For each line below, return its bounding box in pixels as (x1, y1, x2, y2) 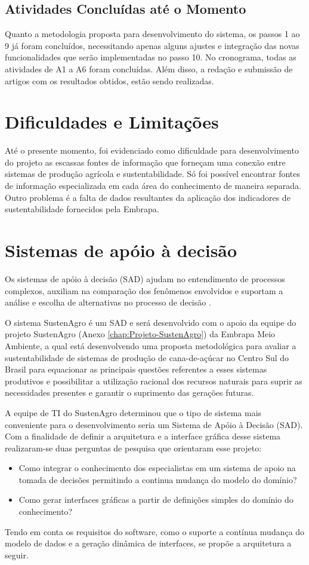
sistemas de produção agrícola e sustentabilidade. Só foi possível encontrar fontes (5, 167, 301, 180)
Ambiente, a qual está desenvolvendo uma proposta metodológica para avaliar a (5, 339, 296, 352)
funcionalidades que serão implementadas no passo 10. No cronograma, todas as (5, 51, 296, 63)
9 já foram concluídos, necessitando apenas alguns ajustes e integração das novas (5, 39, 299, 51)
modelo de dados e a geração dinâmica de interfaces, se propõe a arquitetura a (5, 537, 292, 549)
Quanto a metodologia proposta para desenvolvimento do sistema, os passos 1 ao (5, 28, 300, 40)
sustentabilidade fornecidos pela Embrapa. (5, 203, 159, 215)
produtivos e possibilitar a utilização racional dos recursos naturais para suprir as (5, 374, 302, 387)
